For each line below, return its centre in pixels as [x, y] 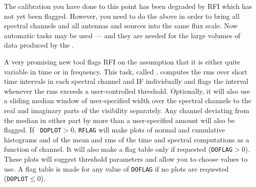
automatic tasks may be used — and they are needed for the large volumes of [122, 35]
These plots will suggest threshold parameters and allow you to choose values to [126, 159]
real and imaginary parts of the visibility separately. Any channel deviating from [127, 110]
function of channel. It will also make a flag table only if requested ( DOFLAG [118, 149]
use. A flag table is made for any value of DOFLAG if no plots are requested [116, 168]
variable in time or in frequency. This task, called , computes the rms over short [126, 71]
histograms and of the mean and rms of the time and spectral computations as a [127, 139]
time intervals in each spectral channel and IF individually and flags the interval [126, 81]
